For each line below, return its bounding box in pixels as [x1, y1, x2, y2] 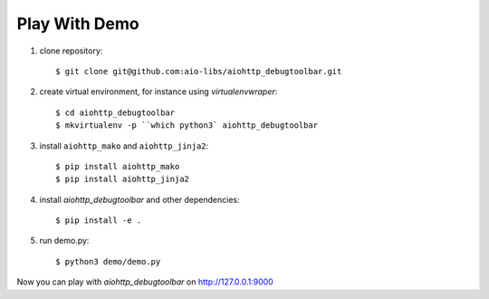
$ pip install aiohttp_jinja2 [55, 174, 190, 185]
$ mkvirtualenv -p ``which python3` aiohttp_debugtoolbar [55, 121, 319, 130]
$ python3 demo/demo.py [55, 256, 161, 266]
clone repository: [39, 45, 103, 56]
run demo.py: [39, 236, 90, 246]
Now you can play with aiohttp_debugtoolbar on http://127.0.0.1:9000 [16, 276, 273, 287]
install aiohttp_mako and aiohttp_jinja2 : [39, 140, 209, 151]
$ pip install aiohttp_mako [55, 161, 180, 171]
